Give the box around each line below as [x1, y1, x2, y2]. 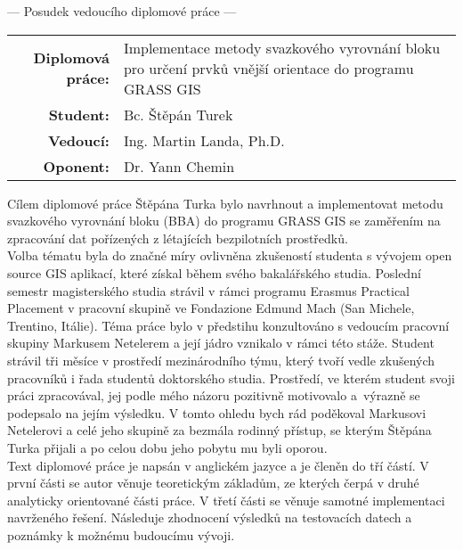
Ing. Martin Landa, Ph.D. [123, 129, 285, 151]
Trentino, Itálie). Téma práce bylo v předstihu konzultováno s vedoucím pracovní [7, 316, 450, 334]
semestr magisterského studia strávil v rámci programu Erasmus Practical [7, 281, 410, 300]
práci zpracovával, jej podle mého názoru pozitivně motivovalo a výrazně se [7, 386, 420, 405]
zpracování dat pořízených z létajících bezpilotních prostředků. [7, 228, 348, 247]
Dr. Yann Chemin [123, 155, 235, 176]
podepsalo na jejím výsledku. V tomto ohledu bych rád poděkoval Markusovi [7, 403, 426, 422]
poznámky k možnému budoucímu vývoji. [7, 525, 235, 544]
